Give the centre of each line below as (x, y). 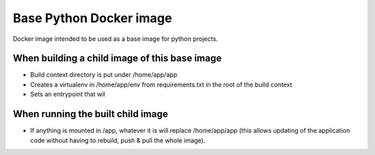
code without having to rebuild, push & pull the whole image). (118, 140)
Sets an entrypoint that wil (68, 94)
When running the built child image (91, 114)
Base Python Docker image (93, 18)
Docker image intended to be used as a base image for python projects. (115, 39)
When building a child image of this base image (117, 58)
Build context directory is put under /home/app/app (104, 75)
